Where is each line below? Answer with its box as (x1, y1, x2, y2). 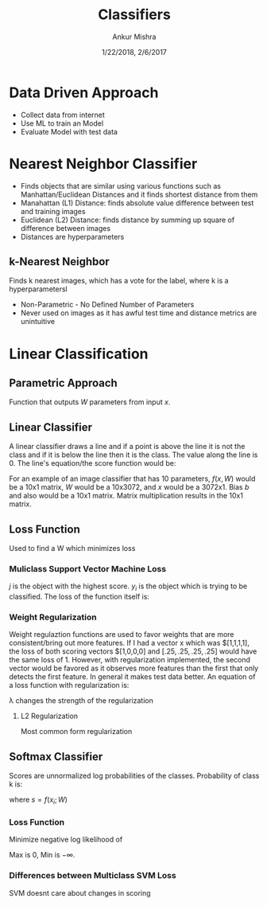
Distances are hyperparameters (20, 232, 125, 241)
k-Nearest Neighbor (9, 255, 110, 268)
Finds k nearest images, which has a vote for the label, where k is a (9, 276, 229, 286)
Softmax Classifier (9, 750, 103, 763)
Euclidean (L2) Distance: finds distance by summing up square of (20, 215, 235, 225)
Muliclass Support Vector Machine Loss (9, 563, 166, 574)
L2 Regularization (20, 711, 79, 721)
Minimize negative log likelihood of (9, 834, 123, 845)
